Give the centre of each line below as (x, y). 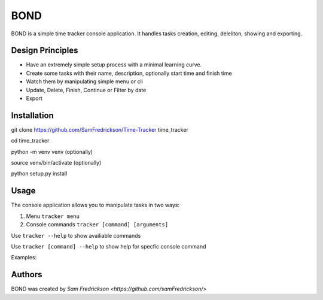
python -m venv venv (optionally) (52, 151)
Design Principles (45, 51)
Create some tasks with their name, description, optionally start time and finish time (129, 73)
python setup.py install (39, 174)
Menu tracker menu (53, 216)
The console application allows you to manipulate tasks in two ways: (95, 205)
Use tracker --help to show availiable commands (76, 235)
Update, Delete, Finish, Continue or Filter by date (86, 90)
